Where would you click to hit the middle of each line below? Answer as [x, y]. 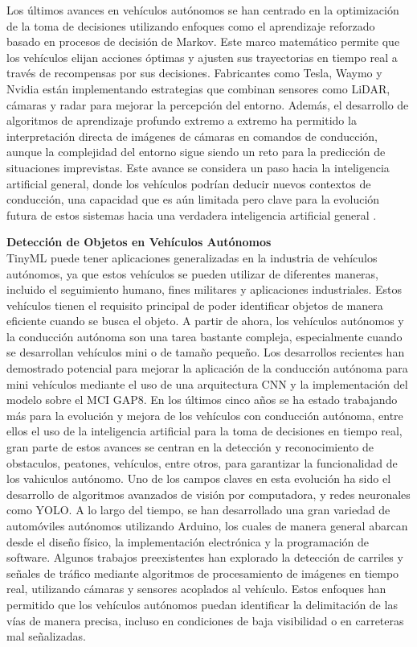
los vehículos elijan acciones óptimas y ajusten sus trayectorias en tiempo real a [202, 57]
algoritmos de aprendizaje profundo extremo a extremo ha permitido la [182, 120]
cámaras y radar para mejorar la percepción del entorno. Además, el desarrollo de [208, 104]
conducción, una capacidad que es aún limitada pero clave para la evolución [193, 199]
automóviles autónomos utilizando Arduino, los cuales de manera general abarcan [207, 525]
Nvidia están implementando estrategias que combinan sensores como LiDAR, [198, 88]
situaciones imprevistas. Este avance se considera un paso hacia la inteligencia [198, 167]
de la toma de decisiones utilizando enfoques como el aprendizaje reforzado [191, 25]
